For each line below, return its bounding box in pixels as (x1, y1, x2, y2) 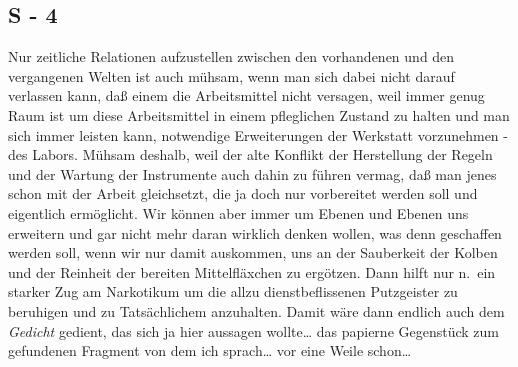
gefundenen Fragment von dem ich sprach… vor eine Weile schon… (8, 340, 412, 361)
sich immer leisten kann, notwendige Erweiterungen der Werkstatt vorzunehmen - (8, 124, 508, 145)
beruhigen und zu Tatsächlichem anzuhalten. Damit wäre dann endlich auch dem (8, 300, 505, 321)
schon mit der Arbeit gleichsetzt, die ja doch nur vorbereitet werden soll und (8, 183, 478, 204)
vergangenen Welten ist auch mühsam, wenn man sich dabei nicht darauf (8, 65, 455, 86)
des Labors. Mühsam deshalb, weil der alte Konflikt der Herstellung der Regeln (8, 144, 493, 165)
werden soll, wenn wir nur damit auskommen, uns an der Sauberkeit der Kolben (8, 242, 498, 263)
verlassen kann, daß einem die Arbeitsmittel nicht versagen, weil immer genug (8, 85, 485, 106)
